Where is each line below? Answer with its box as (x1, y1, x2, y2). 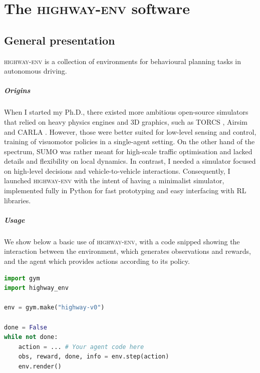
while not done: (4, 333, 58, 341)
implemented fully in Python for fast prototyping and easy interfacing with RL (4, 185, 246, 196)
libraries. (4, 195, 31, 205)
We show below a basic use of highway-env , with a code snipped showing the (4, 236, 240, 246)
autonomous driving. (4, 66, 67, 76)
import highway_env (4, 284, 69, 292)
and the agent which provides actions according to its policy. (4, 256, 190, 266)
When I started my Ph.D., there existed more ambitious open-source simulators (4, 107, 248, 117)
